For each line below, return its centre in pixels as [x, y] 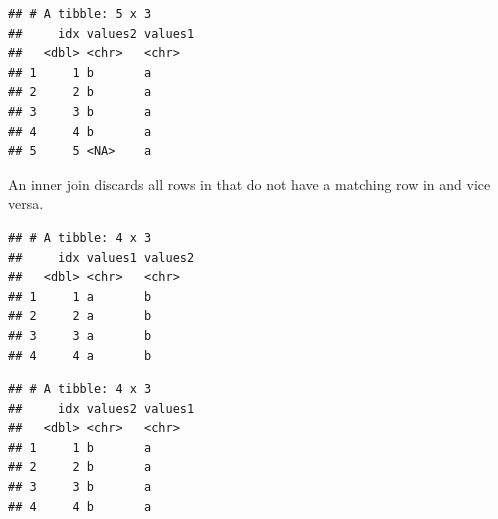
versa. [26, 203]
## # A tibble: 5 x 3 [80, 14]
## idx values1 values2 [101, 257]
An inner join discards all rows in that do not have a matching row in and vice [249, 183]
